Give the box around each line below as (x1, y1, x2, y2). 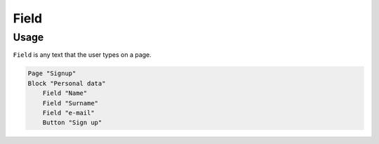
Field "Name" (42, 89, 88, 98)
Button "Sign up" (42, 119, 102, 126)
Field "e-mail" (42, 109, 95, 117)
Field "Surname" (42, 99, 98, 107)
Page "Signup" (27, 70, 77, 77)
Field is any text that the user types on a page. (13, 51, 152, 59)
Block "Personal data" (27, 79, 106, 87)
